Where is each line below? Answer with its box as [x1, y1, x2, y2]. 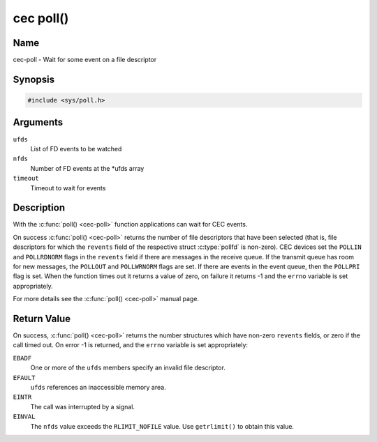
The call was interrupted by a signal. [30, 402, 135, 411]
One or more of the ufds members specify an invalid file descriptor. [30, 363, 226, 372]
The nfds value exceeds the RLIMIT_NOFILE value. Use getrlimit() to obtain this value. [30, 422, 295, 430]
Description [13, 202, 66, 214]
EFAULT [13, 374, 36, 381]
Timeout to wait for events [30, 183, 106, 192]
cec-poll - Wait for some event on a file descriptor [13, 56, 157, 64]
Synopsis [13, 73, 55, 85]
